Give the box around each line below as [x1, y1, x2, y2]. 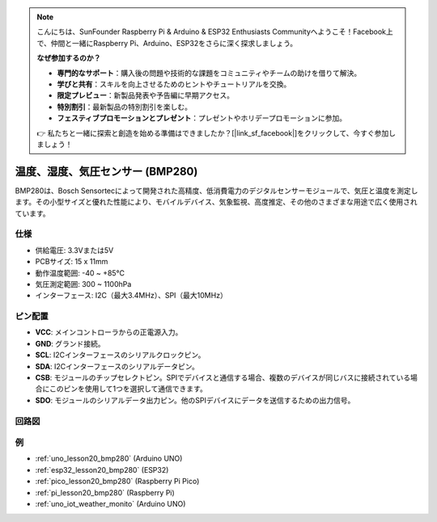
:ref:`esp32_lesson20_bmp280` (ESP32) [35, 465, 169, 474]
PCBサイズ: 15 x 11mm [35, 257, 108, 267]
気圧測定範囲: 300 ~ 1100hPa [35, 279, 132, 288]
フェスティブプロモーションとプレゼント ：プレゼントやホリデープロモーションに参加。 [57, 113, 347, 123]
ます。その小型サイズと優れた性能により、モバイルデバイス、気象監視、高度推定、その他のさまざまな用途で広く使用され [15, 197, 418, 207]
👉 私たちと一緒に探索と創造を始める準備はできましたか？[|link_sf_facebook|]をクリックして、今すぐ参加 [36, 128, 389, 137]
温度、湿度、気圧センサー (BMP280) [15, 164, 198, 178]
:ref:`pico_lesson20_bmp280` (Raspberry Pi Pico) [35, 477, 200, 486]
